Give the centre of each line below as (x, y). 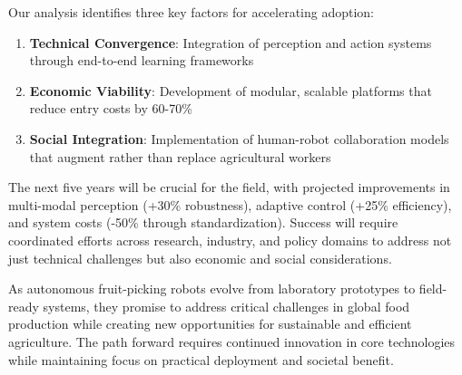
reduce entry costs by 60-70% (111, 108)
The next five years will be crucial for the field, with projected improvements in (229, 187)
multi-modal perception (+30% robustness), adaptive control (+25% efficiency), (230, 204)
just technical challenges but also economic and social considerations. (200, 258)
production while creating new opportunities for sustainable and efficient (210, 324)
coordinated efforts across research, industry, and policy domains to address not (230, 240)
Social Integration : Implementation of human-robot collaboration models (239, 138)
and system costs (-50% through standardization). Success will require (203, 222)
